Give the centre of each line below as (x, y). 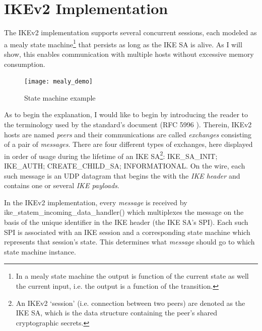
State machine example (60, 97)
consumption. (25, 64)
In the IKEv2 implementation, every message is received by (96, 202)
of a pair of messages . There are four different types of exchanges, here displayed (128, 144)
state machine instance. (40, 251)
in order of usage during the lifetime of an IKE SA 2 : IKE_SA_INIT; (111, 155)
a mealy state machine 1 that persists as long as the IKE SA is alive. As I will (123, 43)
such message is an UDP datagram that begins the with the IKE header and (122, 175)
